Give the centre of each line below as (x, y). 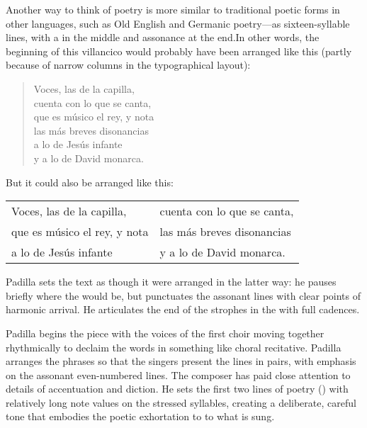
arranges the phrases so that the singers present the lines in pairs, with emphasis (181, 361)
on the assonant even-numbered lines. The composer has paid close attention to (178, 374)
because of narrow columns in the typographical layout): (128, 65)
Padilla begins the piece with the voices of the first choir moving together (165, 333)
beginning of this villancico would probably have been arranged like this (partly (179, 51)
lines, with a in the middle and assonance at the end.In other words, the (163, 37)
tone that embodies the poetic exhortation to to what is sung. (140, 416)
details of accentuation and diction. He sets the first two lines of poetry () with (177, 389)
